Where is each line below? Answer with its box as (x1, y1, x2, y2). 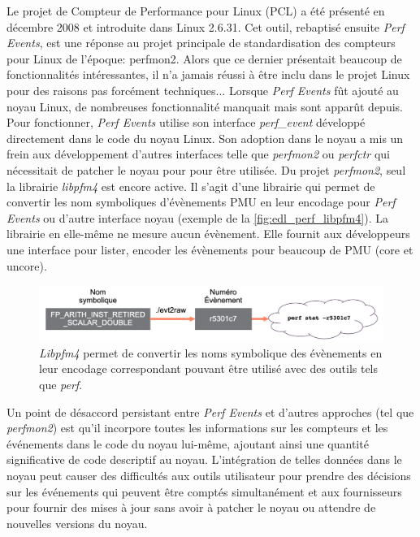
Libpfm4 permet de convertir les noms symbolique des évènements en (39, 344, 383, 361)
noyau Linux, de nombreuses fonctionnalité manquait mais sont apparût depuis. (6, 97, 403, 115)
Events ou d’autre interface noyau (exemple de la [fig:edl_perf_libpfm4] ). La (6, 209, 388, 226)
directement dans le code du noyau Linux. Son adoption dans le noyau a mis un (6, 129, 404, 146)
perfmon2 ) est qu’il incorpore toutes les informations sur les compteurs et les (6, 419, 388, 436)
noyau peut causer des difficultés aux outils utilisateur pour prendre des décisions (6, 466, 411, 483)
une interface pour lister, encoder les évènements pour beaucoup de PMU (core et (6, 240, 414, 258)
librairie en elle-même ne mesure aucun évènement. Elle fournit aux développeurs (6, 225, 410, 242)
